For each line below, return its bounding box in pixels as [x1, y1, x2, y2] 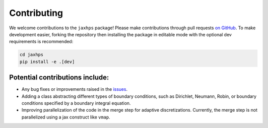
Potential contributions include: [9, 73, 109, 82]
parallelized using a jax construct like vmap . [21, 114, 110, 120]
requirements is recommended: [9, 39, 73, 45]
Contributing [9, 7, 63, 18]
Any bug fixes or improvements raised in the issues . [21, 86, 128, 92]
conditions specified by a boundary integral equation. [21, 100, 131, 106]
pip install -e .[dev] [19, 59, 75, 64]
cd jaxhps [19, 52, 44, 58]
